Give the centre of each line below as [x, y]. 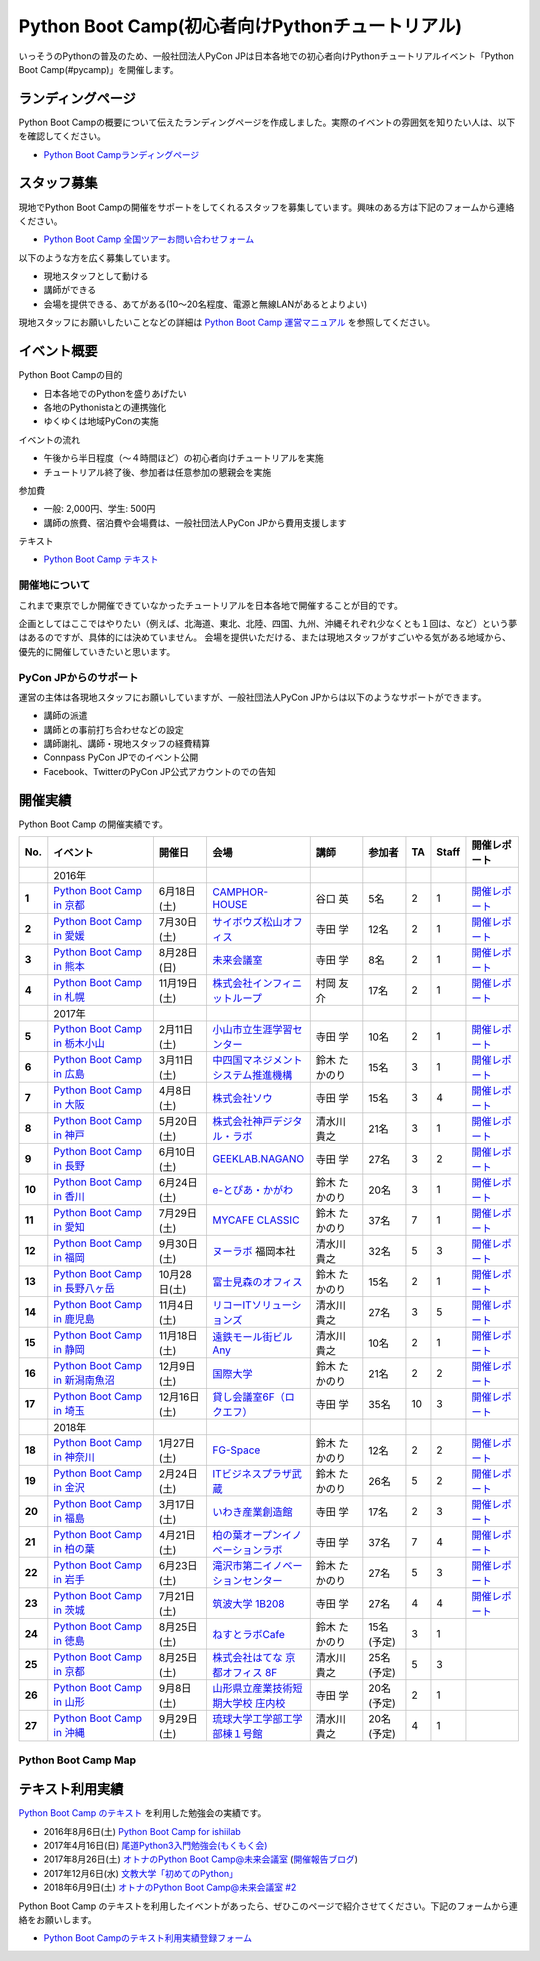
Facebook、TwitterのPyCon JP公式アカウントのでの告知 [160, 771]
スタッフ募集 [58, 183]
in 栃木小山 [79, 1043]
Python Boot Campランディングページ [121, 154]
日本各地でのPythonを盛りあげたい [115, 393]
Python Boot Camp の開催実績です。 [93, 824]
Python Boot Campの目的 [70, 375]
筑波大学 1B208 [248, 1604]
